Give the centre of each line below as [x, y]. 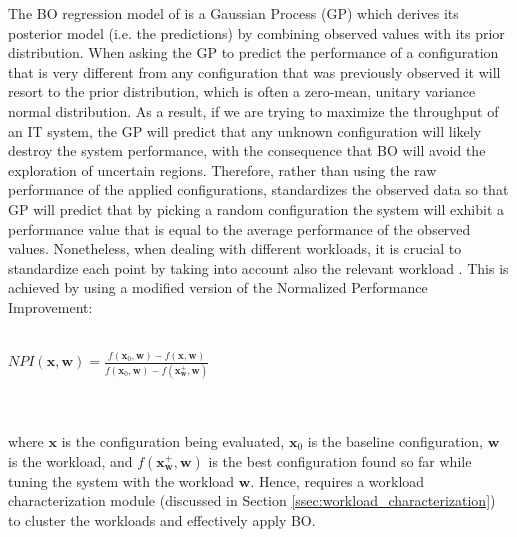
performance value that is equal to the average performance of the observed [239, 228]
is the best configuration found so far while [340, 460]
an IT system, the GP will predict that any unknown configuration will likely [245, 130]
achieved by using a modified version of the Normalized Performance [218, 287]
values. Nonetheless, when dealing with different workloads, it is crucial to [235, 248]
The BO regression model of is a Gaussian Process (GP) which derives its [233, 13]
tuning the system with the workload [121, 480]
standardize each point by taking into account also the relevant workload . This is [258, 267]
